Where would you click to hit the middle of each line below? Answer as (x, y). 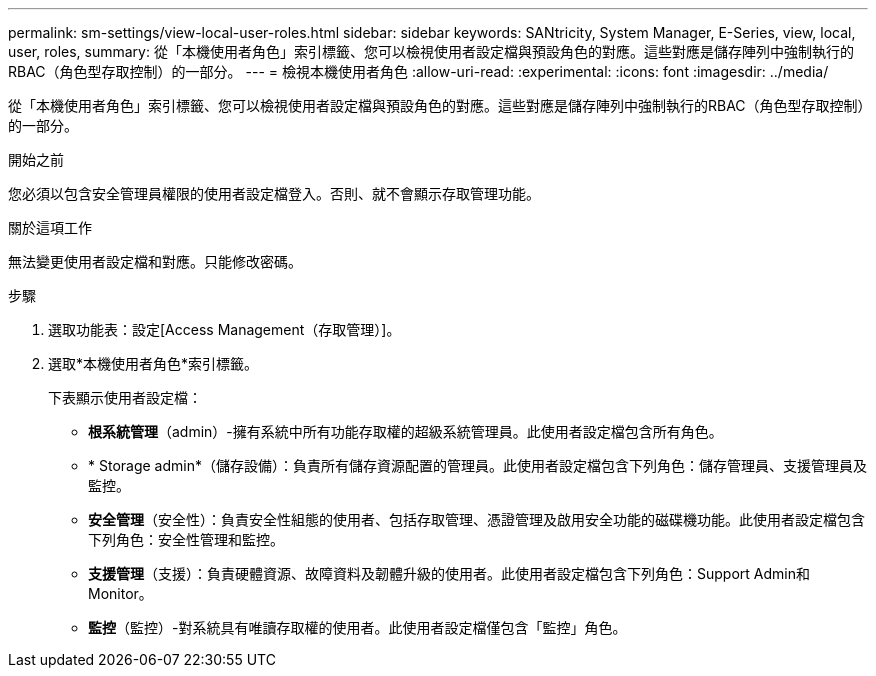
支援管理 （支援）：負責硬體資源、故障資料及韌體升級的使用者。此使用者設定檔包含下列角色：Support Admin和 (449, 573)
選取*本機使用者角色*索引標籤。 (153, 363)
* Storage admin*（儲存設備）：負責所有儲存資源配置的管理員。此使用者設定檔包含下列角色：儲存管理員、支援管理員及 (477, 465)
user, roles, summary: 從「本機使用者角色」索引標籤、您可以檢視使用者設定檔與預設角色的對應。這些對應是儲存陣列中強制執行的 (431, 51)
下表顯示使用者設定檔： (125, 397)
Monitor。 (120, 593)
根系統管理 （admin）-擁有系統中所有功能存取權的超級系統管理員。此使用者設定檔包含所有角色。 (405, 431)
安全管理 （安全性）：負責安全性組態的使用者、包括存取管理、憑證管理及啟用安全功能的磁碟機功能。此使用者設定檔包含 (476, 519)
